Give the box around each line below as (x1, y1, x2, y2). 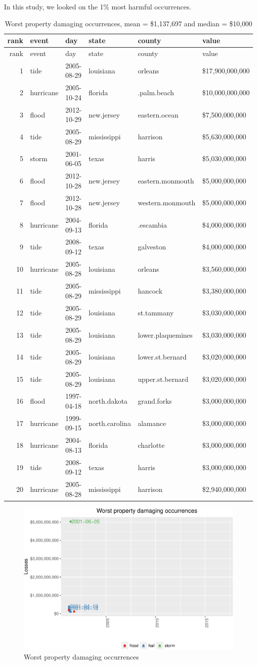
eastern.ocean (137, 109, 179, 120)
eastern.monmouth (137, 175, 194, 185)
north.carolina (88, 418, 131, 428)
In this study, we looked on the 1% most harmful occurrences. (4, 1, 191, 11)
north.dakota (88, 396, 128, 406)
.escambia (137, 219, 167, 230)
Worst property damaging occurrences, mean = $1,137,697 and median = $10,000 (4, 18, 253, 28)
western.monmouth (137, 197, 196, 208)
